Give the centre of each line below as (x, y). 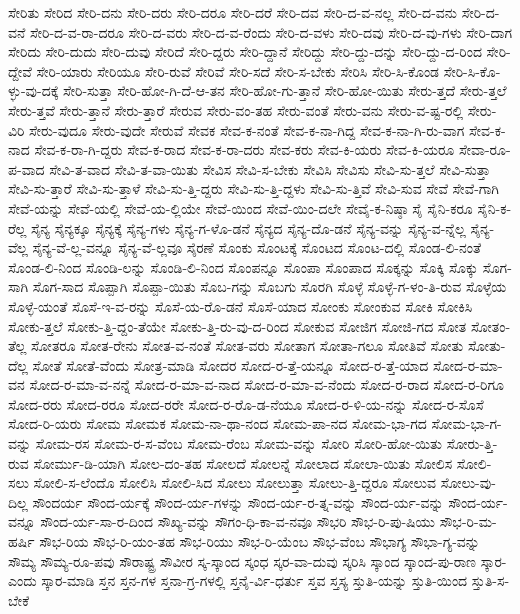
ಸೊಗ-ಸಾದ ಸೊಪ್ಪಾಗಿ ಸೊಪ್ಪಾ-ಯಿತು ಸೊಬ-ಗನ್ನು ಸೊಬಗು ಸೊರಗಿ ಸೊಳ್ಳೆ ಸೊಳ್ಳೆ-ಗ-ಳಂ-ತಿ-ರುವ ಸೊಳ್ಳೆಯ (269, 286)
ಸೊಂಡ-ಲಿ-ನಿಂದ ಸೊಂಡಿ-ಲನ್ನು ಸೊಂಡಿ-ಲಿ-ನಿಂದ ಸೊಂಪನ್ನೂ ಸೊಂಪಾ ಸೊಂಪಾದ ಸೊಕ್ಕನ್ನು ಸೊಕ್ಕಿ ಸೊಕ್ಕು (243, 266)
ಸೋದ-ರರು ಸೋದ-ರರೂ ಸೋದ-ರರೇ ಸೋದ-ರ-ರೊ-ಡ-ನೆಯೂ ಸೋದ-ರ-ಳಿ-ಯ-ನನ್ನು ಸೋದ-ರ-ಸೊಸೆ (246, 403)
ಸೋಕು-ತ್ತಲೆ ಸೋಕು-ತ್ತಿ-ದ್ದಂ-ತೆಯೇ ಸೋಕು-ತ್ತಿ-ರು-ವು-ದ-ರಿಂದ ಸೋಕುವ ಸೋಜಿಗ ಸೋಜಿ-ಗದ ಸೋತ (237, 325)
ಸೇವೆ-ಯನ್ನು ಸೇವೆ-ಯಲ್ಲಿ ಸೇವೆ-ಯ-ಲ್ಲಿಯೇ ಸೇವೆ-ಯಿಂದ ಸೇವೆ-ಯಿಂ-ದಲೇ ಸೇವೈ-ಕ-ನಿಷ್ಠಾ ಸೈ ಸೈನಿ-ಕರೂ (240, 207)
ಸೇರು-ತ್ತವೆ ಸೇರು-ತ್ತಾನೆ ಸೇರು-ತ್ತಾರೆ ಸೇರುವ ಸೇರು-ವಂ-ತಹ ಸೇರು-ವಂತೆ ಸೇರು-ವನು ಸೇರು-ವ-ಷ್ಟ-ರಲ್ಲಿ (236, 109)
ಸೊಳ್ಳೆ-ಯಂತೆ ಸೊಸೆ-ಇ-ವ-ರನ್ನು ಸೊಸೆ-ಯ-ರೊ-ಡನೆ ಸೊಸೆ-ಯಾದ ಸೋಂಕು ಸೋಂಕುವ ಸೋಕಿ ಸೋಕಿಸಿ (240, 305)
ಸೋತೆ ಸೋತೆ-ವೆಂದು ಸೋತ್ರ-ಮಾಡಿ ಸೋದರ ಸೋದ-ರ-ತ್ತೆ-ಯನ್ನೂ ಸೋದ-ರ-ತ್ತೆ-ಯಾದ (230, 364)
